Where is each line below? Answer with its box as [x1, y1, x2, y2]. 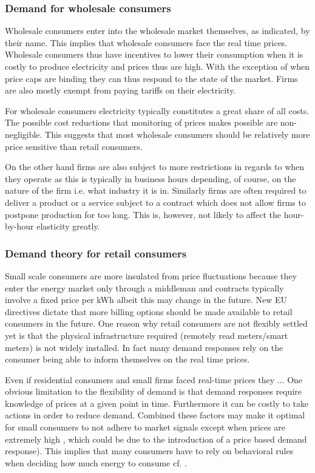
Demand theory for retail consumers [5, 245, 187, 260]
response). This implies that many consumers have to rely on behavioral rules [5, 444, 294, 457]
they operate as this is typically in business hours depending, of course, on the [5, 172, 296, 185]
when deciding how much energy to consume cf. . [5, 456, 187, 469]
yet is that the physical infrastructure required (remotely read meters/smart [5, 328, 288, 341]
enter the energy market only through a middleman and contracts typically [5, 281, 284, 294]
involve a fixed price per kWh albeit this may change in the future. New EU [5, 293, 288, 306]
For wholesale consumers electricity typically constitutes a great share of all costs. [5, 104, 310, 117]
